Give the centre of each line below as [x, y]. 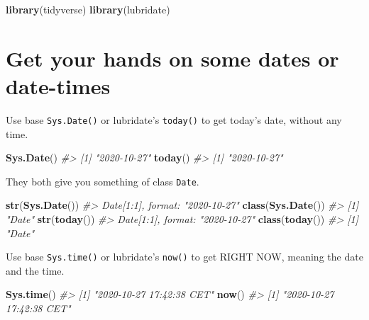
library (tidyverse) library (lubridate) [88, 9]
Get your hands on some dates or [172, 58]
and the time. [35, 270]
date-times [58, 85]
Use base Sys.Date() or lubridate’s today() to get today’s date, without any [174, 119]
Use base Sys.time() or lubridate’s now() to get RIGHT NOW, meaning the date [184, 257]
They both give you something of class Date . [103, 181]
